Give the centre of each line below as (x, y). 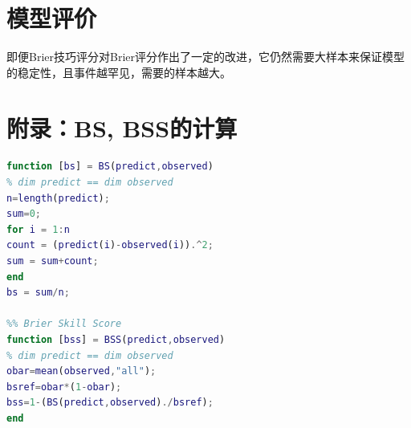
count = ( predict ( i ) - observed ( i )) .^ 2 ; (110, 245)
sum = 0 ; (24, 214)
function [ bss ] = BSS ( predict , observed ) (116, 339)
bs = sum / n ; (38, 293)
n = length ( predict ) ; (58, 198)
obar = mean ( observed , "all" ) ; (81, 371)
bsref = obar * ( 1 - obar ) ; (64, 387)
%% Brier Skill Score (64, 324)
